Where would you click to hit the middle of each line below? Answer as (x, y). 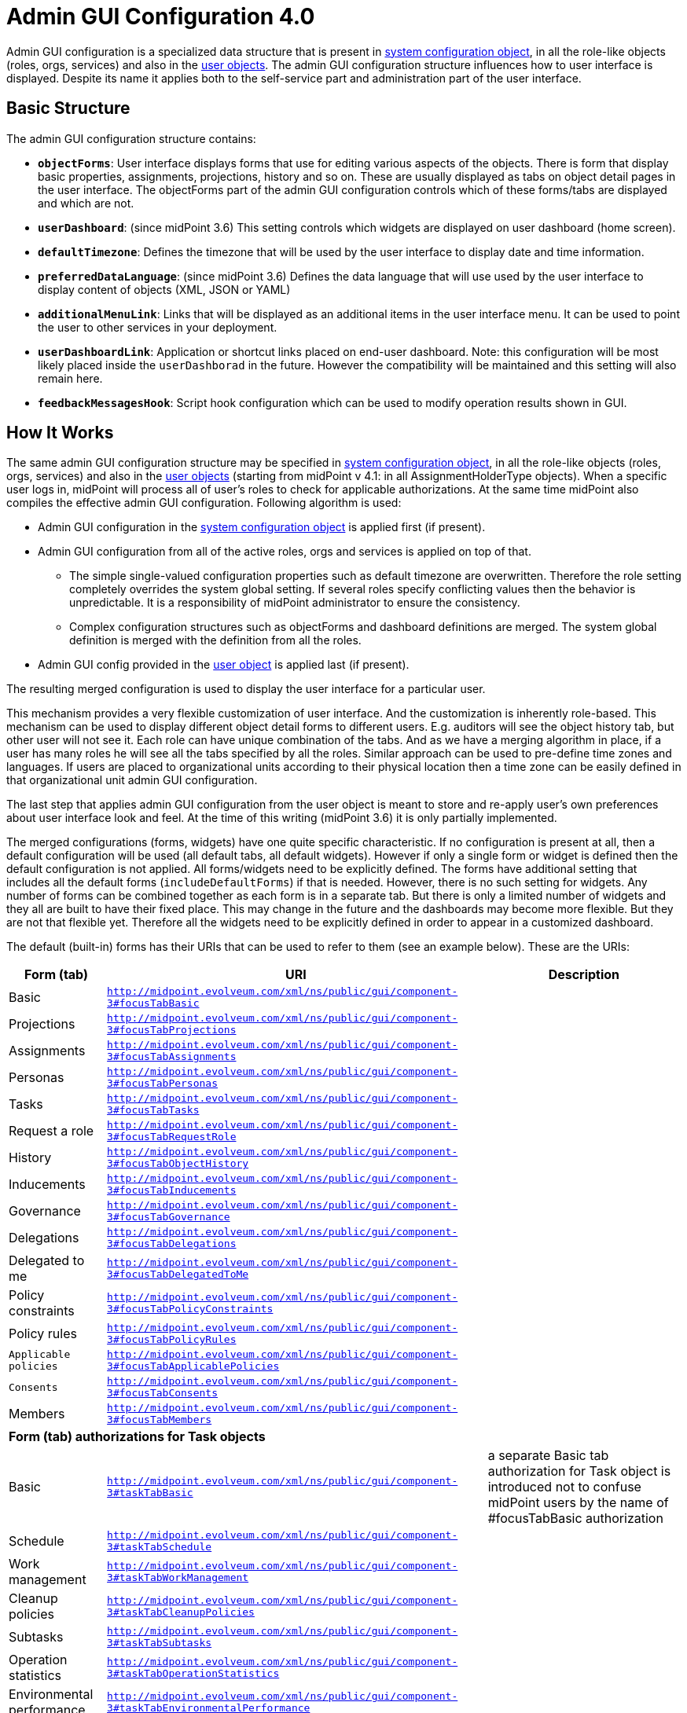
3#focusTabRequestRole (172, 1137)
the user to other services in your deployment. (158, 327)
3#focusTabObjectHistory (178, 1164)
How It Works (60, 433)
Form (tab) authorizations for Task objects (137, 1437)
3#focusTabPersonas (162, 1084)
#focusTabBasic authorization (575, 1519)
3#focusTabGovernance (169, 1217)
